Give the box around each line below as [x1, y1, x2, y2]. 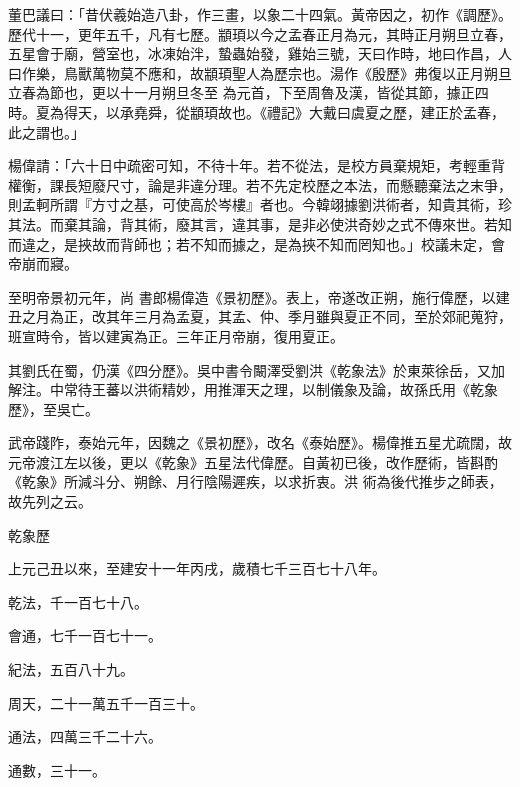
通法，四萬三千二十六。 [8, 726, 162, 747]
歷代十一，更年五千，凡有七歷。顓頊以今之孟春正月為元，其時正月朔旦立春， [8, 23, 512, 44]
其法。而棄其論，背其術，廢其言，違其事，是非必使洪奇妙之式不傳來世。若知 [8, 213, 512, 234]
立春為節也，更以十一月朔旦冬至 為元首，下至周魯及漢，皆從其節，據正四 [8, 82, 489, 103]
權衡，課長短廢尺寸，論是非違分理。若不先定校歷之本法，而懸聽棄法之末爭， [8, 174, 512, 195]
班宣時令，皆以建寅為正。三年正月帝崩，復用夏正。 [8, 325, 344, 346]
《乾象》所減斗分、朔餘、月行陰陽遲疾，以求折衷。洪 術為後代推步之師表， [8, 471, 503, 492]
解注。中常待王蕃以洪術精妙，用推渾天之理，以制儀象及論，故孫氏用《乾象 [8, 379, 498, 400]
